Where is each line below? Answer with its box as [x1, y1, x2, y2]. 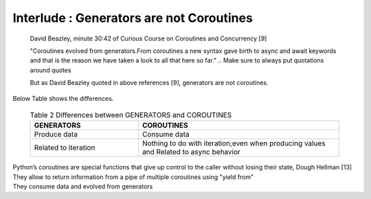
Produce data [34, 130, 78, 139]
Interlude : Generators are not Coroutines [12, 10, 254, 25]
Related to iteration [34, 143, 95, 152]
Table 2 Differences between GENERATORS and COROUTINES [30, 110, 232, 120]
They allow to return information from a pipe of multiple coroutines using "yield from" [12, 172, 254, 181]
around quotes [30, 66, 71, 74]
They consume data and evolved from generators [12, 183, 153, 191]
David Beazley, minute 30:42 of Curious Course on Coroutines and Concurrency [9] [30, 34, 267, 43]
